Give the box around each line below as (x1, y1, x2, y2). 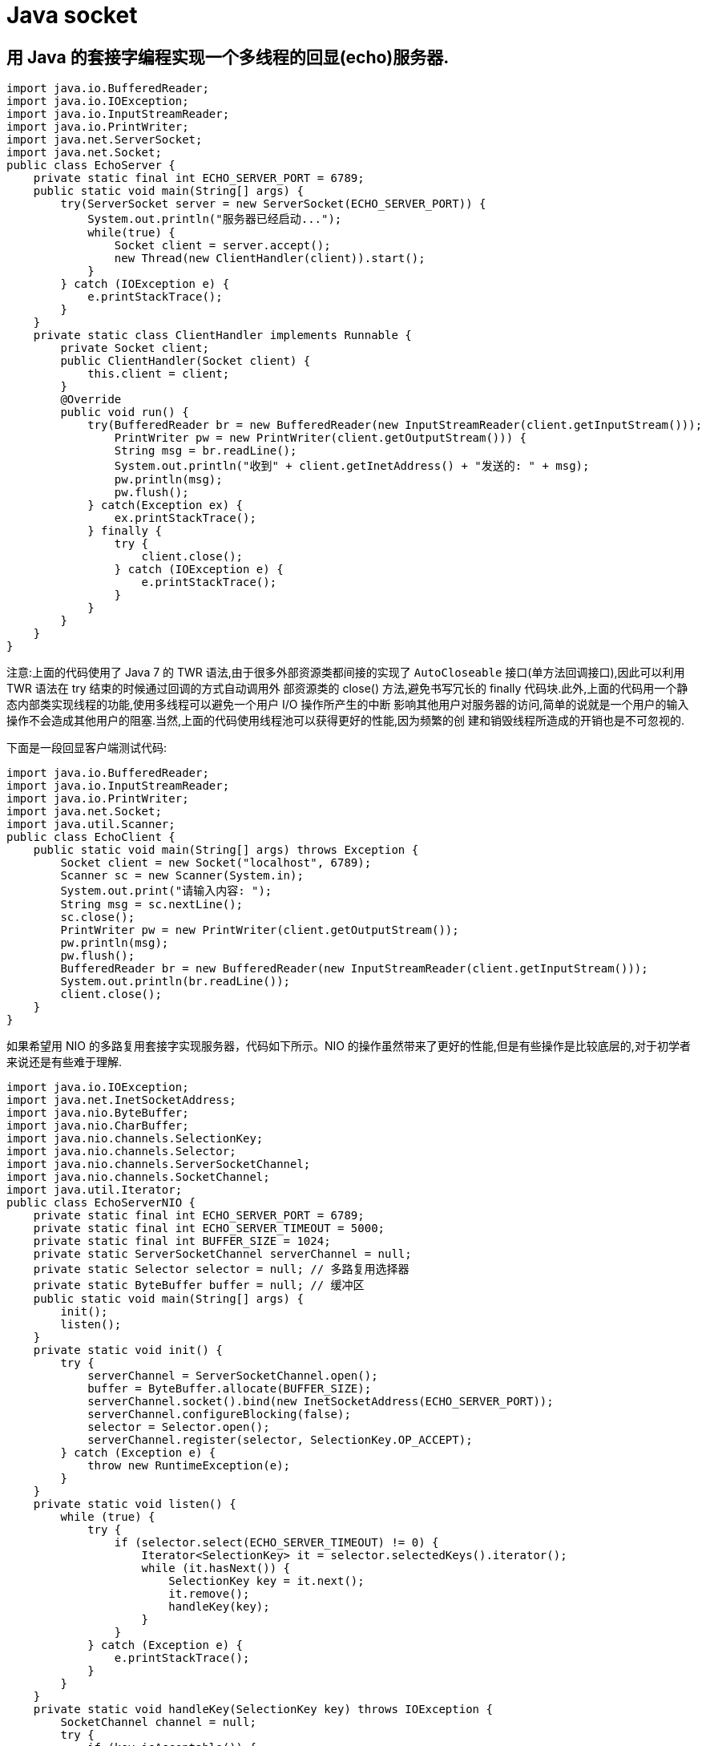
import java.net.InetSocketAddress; (6, 1093, 236, 1107)
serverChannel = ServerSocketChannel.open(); (87, 1369, 378, 1383)
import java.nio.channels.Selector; (6, 1145, 236, 1158)
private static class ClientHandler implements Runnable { (33, 329, 412, 342)
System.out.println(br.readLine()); (60, 975, 291, 988)
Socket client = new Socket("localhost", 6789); (60, 856, 372, 870)
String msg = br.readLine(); (114, 444, 297, 458)
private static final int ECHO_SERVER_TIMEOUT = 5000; (33, 1222, 385, 1235)
